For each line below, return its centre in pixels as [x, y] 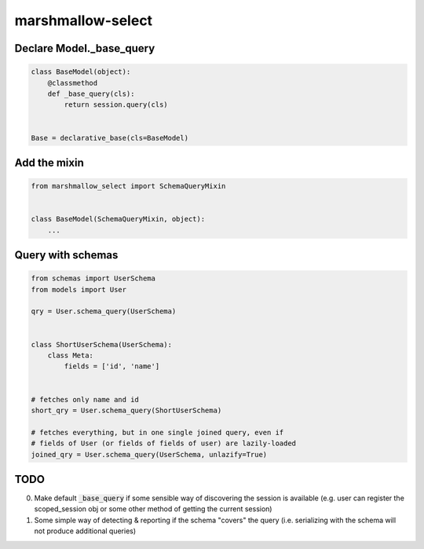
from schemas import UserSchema [93, 278]
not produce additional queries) [85, 531]
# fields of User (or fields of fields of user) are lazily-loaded [164, 443]
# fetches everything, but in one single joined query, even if [157, 432]
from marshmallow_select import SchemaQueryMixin [128, 186]
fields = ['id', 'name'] [112, 366]
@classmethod [73, 83]
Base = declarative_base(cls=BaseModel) [110, 138]
